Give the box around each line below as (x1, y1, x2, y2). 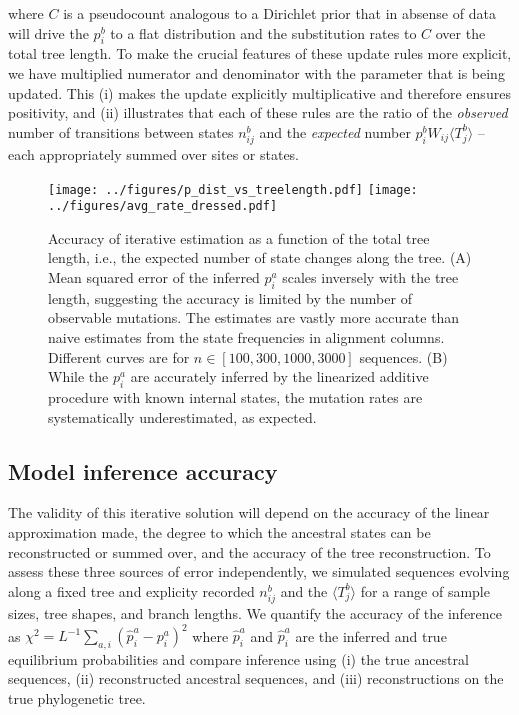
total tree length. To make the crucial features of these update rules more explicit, (8, 43, 512, 64)
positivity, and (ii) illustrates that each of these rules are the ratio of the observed (8, 102, 508, 123)
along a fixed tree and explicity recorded (8, 580, 255, 601)
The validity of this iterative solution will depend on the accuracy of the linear (8, 502, 490, 523)
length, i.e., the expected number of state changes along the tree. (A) (48, 247, 472, 268)
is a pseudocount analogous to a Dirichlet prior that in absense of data (63, 3, 496, 23)
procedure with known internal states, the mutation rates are (48, 386, 423, 407)
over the (435, 22, 486, 43)
